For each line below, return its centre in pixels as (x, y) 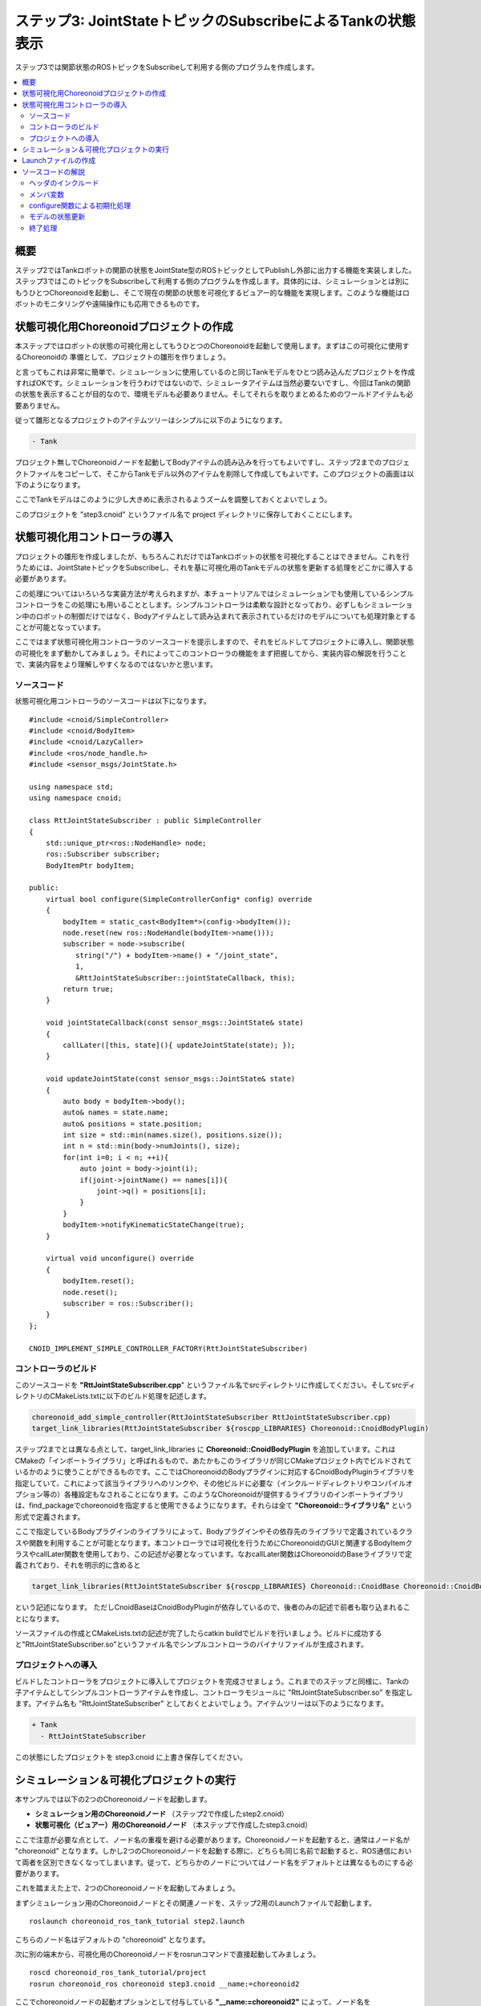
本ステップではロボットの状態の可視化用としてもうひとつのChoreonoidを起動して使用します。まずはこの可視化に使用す (212, 346)
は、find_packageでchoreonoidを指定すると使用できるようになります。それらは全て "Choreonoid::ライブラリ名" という (214, 1505)
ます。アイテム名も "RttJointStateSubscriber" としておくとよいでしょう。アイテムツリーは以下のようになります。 (202, 1703)
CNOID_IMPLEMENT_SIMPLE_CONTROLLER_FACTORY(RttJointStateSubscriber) (169, 1348)
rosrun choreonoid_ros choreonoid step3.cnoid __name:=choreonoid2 (164, 1984)
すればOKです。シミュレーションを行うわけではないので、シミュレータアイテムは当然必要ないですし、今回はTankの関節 (213, 383)
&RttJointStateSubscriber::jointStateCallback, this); (185, 978)
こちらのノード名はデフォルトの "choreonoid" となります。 (112, 1939)
